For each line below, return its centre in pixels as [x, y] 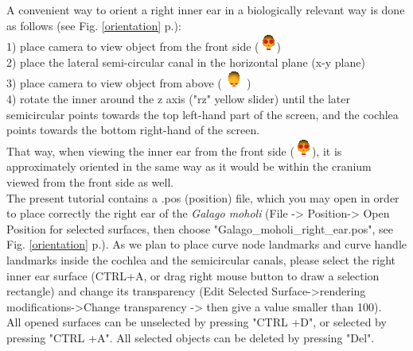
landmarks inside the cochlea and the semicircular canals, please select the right [201, 259]
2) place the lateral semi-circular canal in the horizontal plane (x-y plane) [186, 62]
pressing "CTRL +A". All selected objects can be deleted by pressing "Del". [191, 337]
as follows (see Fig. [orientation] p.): [94, 25]
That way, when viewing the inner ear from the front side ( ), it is [174, 150]
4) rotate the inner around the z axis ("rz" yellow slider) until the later [179, 98]
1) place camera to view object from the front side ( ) [144, 46]
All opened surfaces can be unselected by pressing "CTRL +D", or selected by [197, 322]
